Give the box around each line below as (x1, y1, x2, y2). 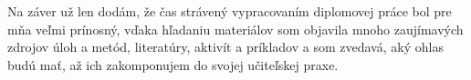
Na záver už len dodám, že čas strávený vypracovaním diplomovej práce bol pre (7, 2, 452, 20)
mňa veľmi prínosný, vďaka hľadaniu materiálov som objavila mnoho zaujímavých (7, 19, 464, 38)
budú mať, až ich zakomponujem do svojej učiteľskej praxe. (7, 55, 339, 74)
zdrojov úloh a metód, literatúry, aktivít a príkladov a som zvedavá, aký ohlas (7, 37, 444, 56)
